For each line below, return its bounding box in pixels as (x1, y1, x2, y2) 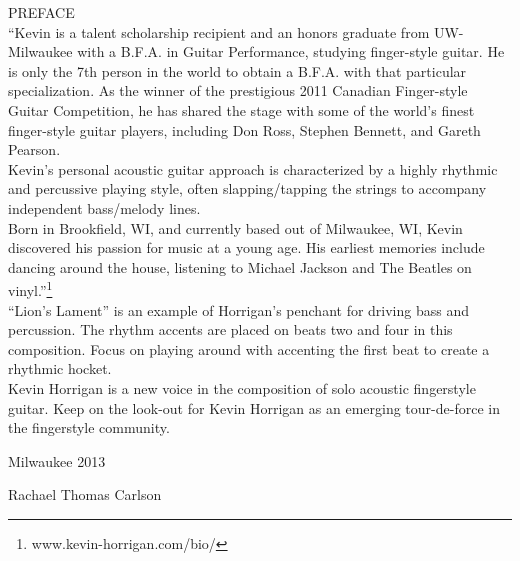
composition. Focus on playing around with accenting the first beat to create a (8, 338, 490, 359)
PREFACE (8, 2, 75, 22)
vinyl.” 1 (8, 277, 53, 300)
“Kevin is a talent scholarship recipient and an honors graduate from (8, 21, 430, 42)
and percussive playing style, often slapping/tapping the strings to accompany (8, 178, 487, 199)
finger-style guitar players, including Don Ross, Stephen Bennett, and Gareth (8, 119, 481, 140)
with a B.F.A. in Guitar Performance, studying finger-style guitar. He (77, 41, 505, 62)
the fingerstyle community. (8, 417, 170, 438)
